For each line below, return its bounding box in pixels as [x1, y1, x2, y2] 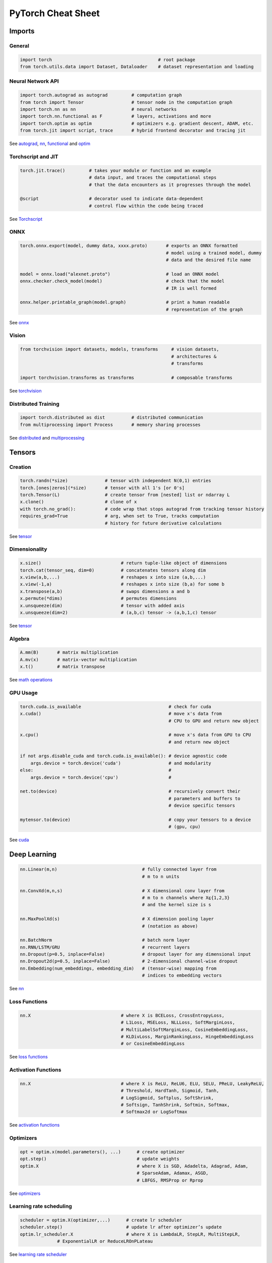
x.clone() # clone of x [20, 499, 137, 505]
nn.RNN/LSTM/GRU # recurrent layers [20, 944, 190, 950]
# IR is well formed [166, 285, 217, 291]
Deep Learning [9, 850, 56, 859]
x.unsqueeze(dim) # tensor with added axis [20, 603, 185, 608]
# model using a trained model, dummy [166, 250, 262, 256]
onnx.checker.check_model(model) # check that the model [20, 278, 225, 284]
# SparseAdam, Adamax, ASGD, [137, 1170, 209, 1176]
